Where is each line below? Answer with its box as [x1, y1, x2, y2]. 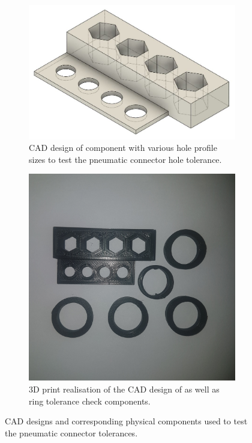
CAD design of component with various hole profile [29, 141, 217, 154]
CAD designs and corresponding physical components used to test [5, 415, 248, 427]
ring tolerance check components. [29, 394, 151, 407]
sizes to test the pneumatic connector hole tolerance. [29, 153, 222, 165]
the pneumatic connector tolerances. [5, 426, 138, 439]
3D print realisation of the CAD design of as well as [29, 383, 220, 396]
